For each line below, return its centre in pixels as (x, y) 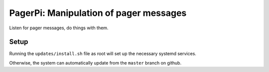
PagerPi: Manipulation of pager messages (98, 13)
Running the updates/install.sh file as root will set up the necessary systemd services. (103, 54)
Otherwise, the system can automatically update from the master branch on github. (95, 63)
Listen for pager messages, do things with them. (59, 28)
